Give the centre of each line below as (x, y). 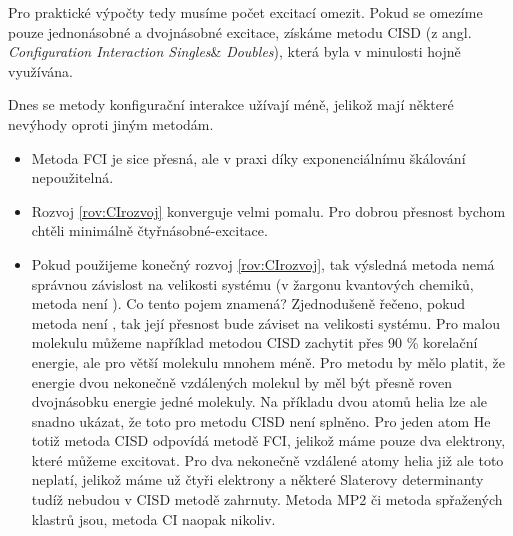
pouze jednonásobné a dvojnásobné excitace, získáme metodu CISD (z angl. (240, 31)
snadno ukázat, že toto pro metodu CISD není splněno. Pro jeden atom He (261, 420)
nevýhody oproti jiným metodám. (111, 123)
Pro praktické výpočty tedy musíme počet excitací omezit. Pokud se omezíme (245, 12)
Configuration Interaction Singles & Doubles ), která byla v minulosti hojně (234, 51)
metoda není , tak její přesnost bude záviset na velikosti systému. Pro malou (265, 322)
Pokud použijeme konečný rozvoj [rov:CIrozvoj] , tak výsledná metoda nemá (263, 263)
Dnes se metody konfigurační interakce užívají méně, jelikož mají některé (231, 104)
